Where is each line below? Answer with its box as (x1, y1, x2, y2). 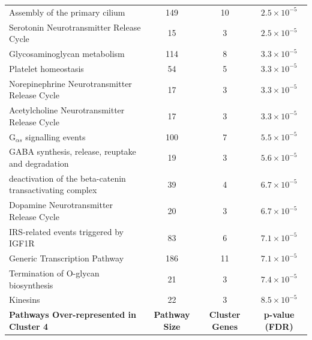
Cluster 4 (9, 320, 49, 332)
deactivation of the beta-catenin (9, 171, 126, 184)
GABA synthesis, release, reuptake (9, 145, 136, 158)
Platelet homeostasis (9, 62, 84, 74)
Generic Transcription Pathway (9, 252, 124, 264)
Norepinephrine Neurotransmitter (9, 77, 132, 89)
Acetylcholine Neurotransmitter (9, 104, 125, 116)
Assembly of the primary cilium (9, 5, 125, 18)
